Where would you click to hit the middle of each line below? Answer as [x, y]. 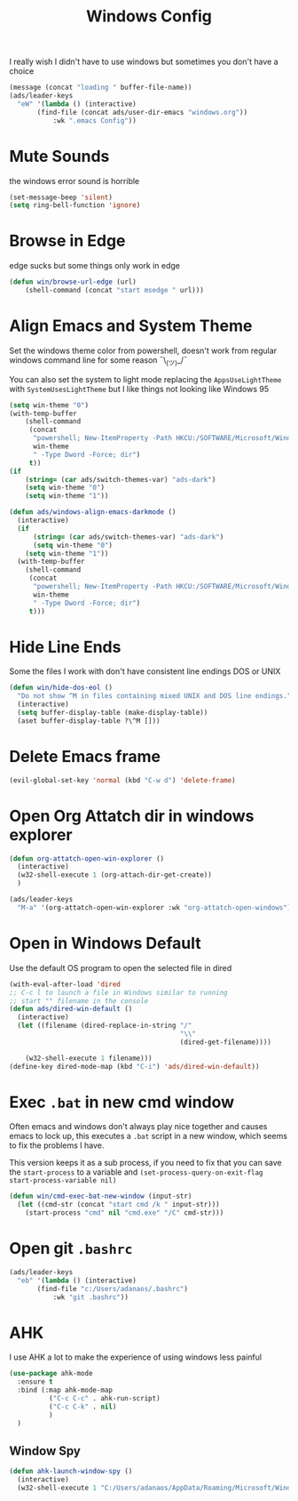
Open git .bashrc [71, 1249]
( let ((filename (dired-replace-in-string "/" [105, 1026]
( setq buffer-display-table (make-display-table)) [113, 713]
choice [22, 71]
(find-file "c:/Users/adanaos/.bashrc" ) [113, 1288]
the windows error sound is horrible [74, 181]
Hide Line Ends [65, 647]
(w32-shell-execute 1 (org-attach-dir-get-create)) [115, 875]
